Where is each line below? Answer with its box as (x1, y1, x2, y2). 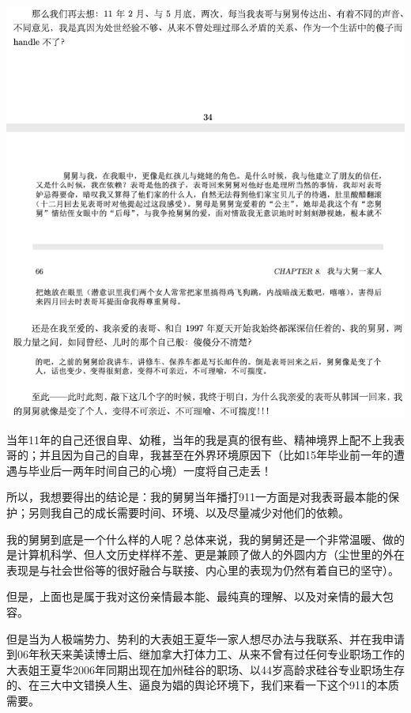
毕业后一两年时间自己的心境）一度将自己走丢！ (28, 462, 272, 478)
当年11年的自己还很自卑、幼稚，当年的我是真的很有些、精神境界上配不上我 (6, 431, 394, 447)
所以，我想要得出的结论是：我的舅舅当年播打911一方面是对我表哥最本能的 (6, 489, 388, 505)
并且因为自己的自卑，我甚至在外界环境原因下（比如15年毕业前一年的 (39, 447, 394, 463)
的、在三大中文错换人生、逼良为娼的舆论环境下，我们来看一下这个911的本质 (6, 677, 399, 693)
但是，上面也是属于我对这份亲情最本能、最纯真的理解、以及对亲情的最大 (6, 588, 383, 605)
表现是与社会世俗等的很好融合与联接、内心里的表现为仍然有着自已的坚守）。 (6, 561, 399, 578)
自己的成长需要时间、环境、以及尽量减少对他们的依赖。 (61, 504, 349, 520)
